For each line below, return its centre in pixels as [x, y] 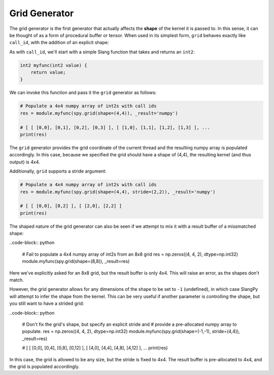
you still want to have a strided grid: [47, 303]
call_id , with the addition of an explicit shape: [59, 43]
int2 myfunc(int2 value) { [54, 65]
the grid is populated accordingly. [44, 366]
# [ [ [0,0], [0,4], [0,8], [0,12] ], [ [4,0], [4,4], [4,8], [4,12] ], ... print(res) [95, 348]
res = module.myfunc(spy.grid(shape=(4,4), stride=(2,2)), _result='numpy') [118, 192]
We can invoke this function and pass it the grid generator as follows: [83, 93]
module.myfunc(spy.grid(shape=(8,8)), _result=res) [76, 261]
